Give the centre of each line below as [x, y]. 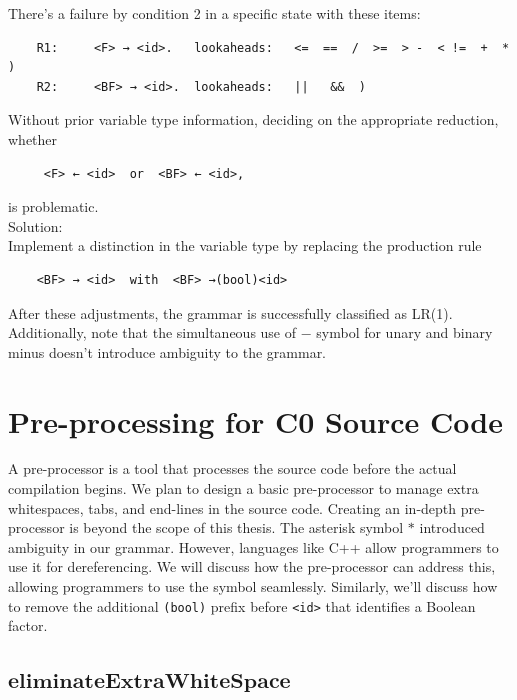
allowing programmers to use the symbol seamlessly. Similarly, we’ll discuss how [253, 586]
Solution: [35, 225]
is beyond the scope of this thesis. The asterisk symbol [236, 527]
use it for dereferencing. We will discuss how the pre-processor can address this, [252, 566]
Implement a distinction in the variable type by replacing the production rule [245, 245]
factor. [28, 625]
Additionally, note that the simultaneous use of [152, 332]
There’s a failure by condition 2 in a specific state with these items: [214, 13]
